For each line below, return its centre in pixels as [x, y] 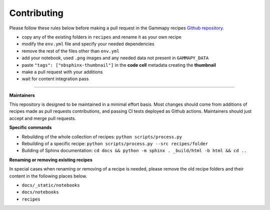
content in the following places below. [48, 176]
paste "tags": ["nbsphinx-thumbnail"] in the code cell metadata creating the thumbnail [119, 65]
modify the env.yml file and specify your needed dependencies [88, 44]
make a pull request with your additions [62, 72]
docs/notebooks [40, 192]
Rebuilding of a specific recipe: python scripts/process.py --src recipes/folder [115, 144]
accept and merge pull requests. [42, 118]
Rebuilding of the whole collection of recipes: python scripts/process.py [102, 137]
